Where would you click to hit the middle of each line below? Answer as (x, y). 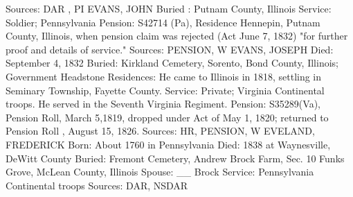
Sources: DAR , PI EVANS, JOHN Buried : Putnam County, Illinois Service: (169, 8)
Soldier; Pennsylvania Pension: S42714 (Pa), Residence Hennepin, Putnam (163, 22)
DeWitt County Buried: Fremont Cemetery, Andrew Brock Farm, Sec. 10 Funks (175, 158)
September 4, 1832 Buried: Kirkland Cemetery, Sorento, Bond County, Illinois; (172, 63)
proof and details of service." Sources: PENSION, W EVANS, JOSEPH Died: (170, 49)
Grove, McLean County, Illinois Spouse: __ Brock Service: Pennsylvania (160, 172)
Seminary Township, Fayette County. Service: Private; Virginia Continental (165, 90)
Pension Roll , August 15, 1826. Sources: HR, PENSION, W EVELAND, (160, 131)
